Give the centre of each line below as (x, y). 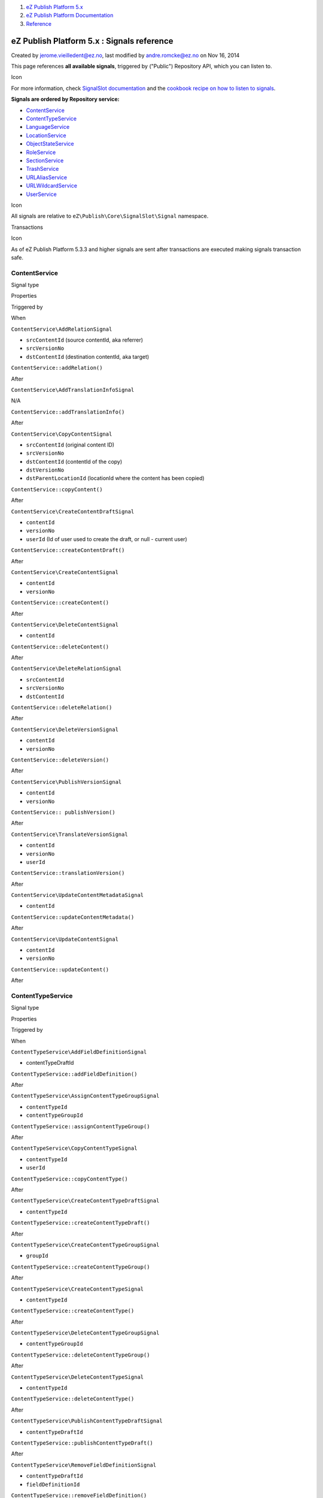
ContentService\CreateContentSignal (65, 572)
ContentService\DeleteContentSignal (65, 624)
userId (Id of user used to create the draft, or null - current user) (107, 539)
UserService (41, 194)
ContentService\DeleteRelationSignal (66, 669)
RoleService (41, 152)
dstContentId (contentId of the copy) (74, 461)
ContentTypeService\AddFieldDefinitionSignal (79, 1052)
